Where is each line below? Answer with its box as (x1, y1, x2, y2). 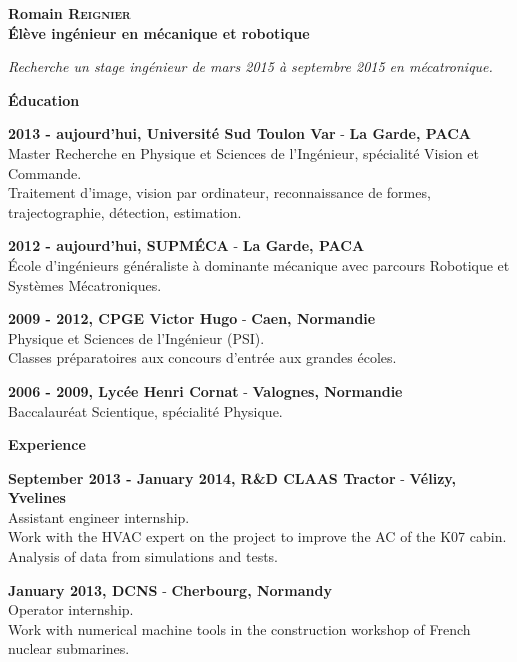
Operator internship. (8, 599, 134, 620)
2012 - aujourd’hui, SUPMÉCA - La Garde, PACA (8, 235, 365, 256)
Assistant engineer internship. (8, 506, 190, 527)
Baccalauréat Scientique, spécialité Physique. (8, 400, 283, 421)
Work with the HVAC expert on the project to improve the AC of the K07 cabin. (8, 526, 507, 547)
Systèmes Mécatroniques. (8, 274, 162, 295)
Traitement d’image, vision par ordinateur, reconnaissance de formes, (8, 182, 431, 203)
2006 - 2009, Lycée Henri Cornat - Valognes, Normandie (8, 380, 403, 401)
